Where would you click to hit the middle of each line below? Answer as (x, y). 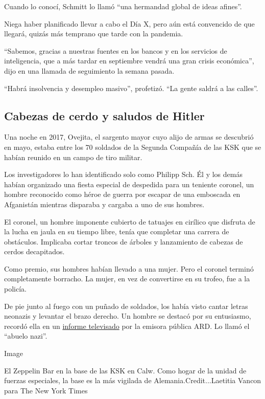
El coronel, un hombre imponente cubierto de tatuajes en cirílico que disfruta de (130, 221)
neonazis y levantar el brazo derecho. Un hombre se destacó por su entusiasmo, (128, 316)
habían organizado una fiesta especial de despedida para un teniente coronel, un (129, 184)
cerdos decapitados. (34, 251)
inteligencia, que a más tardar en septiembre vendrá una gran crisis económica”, (129, 61)
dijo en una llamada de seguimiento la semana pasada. (89, 70)
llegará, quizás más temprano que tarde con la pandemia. (94, 34)
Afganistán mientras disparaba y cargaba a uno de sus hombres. (104, 204)
